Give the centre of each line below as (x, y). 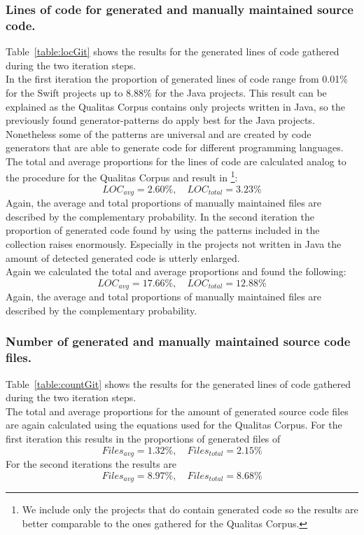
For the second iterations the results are (91, 463)
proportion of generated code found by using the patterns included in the (163, 230)
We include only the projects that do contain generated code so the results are (190, 509)
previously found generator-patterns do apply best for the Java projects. (160, 120)
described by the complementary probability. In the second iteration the (160, 216)
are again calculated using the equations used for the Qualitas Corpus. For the (174, 425)
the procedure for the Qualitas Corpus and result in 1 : (122, 176)
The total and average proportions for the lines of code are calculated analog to (176, 161)
